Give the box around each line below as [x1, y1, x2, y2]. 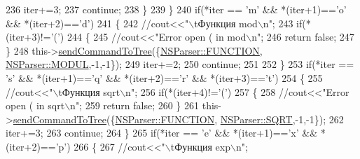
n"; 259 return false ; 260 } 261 [70, 98, 200, 113]
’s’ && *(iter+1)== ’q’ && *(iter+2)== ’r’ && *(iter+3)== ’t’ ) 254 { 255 [6, 70, 323, 85]
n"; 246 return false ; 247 [251, 29, 354, 44]
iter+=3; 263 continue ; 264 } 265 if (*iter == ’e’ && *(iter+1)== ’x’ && [6, 125, 318, 140]
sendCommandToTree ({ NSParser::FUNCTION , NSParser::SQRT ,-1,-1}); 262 [13, 111, 344, 126]
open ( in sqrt [6, 98, 65, 113]
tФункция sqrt [58, 84, 120, 99]
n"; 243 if [263, 15, 303, 30]
